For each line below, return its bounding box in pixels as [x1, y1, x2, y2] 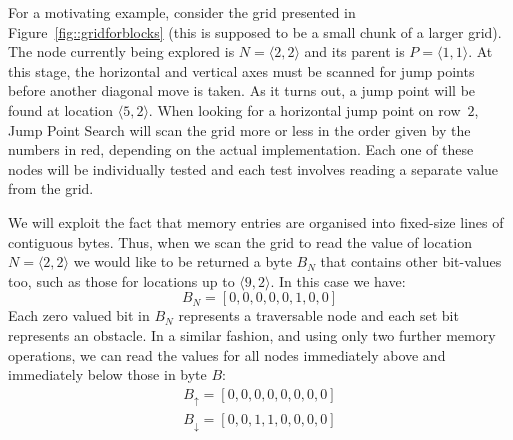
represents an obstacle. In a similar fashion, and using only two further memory [8, 324, 496, 345]
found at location [8, 99, 114, 120]
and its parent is [304, 41, 405, 62]
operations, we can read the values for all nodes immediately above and [8, 344, 446, 365]
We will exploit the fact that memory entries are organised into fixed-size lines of [8, 211, 504, 232]
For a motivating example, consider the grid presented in [8, 2, 356, 22]
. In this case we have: [270, 270, 406, 291]
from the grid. [8, 178, 94, 199]
